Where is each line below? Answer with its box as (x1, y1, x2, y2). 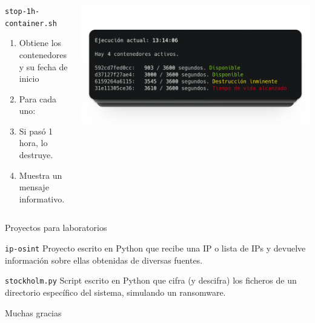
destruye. (19, 148, 53, 161)
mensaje (19, 181, 49, 193)
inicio (19, 72, 39, 85)
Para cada (19, 92, 57, 105)
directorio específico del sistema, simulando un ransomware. (5, 285, 226, 298)
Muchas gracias (5, 306, 62, 319)
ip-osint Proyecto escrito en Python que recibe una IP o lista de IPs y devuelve (5, 242, 306, 255)
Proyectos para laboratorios (5, 221, 107, 234)
